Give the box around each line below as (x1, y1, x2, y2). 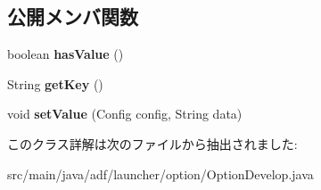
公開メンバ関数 (7, 3, 138, 30)
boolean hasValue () (7, 45, 124, 63)
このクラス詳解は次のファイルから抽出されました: (7, 134, 298, 153)
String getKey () (7, 74, 103, 93)
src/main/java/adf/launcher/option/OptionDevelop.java (7, 164, 314, 183)
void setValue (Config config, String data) (7, 104, 243, 123)
